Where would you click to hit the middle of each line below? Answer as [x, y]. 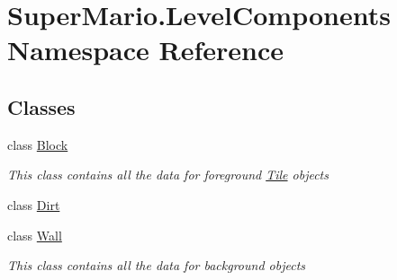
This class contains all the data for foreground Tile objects [168, 175]
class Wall [35, 235]
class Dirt [34, 204]
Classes [41, 106]
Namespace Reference [145, 50]
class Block [38, 144]
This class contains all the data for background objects [157, 265]
